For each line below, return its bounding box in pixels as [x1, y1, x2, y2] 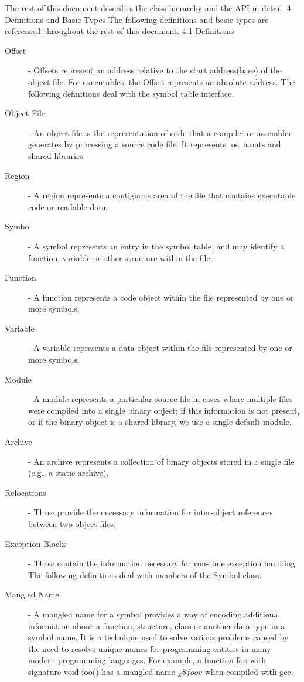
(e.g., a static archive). [28, 467, 109, 479]
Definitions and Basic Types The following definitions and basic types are [5, 13, 269, 25]
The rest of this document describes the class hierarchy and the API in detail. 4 [5, 2, 291, 13]
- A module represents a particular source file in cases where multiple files [28, 393, 293, 405]
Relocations [5, 486, 46, 498]
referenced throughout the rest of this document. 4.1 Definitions [5, 25, 234, 37]
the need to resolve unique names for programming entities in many [28, 642, 271, 654]
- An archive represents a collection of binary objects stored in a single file [28, 455, 295, 467]
